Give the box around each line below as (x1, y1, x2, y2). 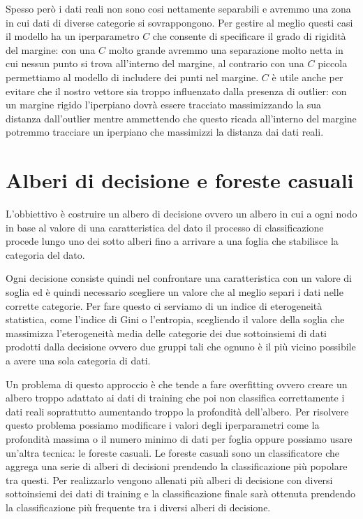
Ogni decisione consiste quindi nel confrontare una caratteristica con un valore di (6, 271, 352, 285)
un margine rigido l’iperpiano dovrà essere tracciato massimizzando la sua (6, 97, 322, 112)
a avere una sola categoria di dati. (6, 353, 151, 367)
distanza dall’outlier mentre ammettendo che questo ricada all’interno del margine (6, 111, 357, 125)
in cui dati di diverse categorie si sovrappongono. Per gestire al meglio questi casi (6, 15, 353, 29)
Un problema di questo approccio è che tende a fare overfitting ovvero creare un (6, 376, 348, 391)
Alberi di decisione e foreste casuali (6, 166, 354, 194)
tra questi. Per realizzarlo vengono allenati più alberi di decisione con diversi (6, 472, 333, 487)
